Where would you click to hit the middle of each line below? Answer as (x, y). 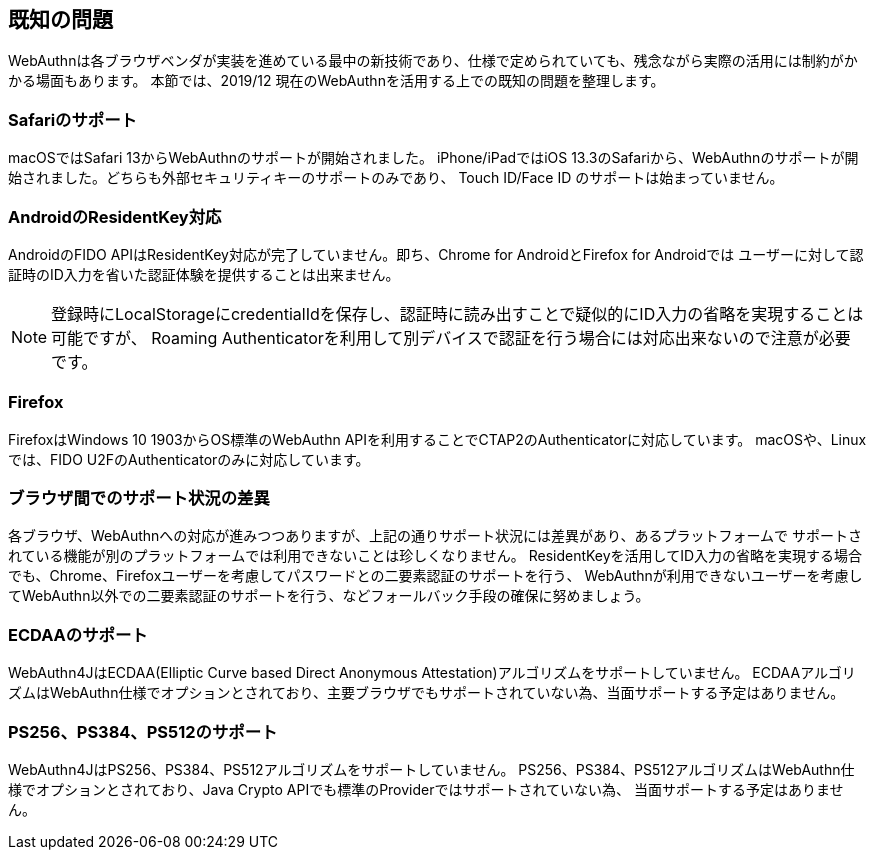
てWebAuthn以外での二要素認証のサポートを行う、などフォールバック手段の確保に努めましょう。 (329, 596)
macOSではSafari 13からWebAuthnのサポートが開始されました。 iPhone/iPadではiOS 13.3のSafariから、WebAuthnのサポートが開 (433, 158)
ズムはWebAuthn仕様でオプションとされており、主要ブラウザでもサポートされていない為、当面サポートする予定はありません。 (426, 693)
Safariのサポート (72, 119)
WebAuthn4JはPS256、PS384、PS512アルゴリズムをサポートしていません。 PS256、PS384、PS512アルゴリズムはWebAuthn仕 (431, 769)
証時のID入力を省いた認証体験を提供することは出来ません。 (204, 274)
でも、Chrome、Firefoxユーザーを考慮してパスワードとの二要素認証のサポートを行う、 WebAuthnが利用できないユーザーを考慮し (435, 576)
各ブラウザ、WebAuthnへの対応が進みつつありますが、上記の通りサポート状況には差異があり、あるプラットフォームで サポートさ (435, 536)
